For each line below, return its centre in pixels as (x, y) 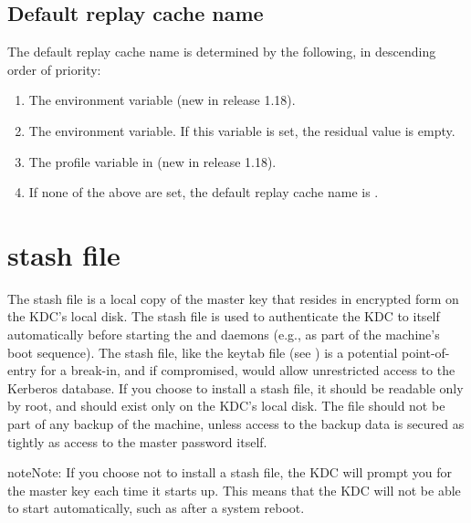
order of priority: (54, 69)
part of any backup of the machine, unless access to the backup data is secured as (236, 424)
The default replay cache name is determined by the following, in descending (222, 52)
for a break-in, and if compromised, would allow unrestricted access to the (248, 370)
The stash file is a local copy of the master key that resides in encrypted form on (233, 298)
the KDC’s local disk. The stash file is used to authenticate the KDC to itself (224, 316)
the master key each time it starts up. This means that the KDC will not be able (234, 490)
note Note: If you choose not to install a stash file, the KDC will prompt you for (230, 472)
